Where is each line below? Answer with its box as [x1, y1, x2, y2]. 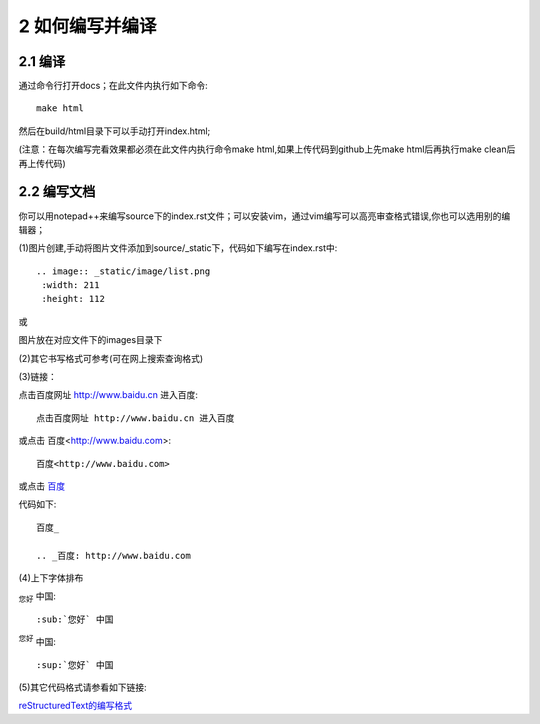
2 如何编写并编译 [18, 15, 157, 37]
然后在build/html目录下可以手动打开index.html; [18, 125, 211, 137]
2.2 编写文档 [18, 183, 96, 200]
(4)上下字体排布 [18, 571, 84, 584]
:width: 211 [41, 280, 100, 291]
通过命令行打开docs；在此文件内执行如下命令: [18, 80, 209, 92]
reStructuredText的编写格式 [18, 700, 133, 712]
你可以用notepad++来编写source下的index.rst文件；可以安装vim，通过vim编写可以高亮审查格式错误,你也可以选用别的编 [18, 210, 511, 222]
